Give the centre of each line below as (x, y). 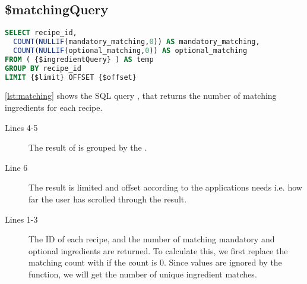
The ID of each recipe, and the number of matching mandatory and (152, 239)
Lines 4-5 (21, 127)
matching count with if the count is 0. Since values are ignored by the (155, 262)
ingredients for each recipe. (54, 107)
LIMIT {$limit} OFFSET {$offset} (71, 77)
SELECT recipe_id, (41, 33)
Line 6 (16, 167)
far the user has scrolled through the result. (108, 199)
